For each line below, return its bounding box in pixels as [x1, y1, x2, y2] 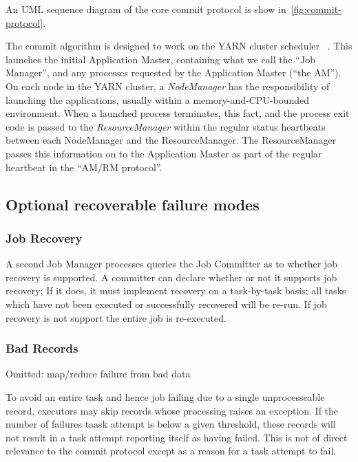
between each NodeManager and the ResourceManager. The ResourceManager [6, 133, 337, 147]
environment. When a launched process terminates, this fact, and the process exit [6, 106, 350, 120]
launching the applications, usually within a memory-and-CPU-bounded [6, 92, 310, 107]
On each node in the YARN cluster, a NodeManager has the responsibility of [6, 78, 330, 93]
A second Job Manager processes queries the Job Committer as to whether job [6, 256, 338, 271]
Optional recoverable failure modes [6, 193, 260, 214]
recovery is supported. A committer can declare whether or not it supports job [6, 269, 337, 284]
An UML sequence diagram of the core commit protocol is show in [6, 2, 286, 16]
